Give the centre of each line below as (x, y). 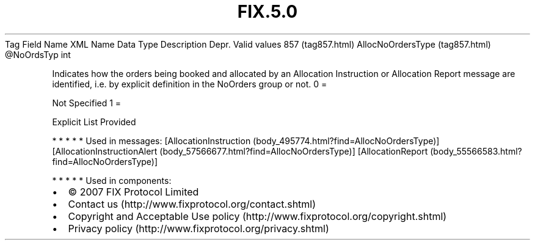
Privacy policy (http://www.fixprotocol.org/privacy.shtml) (198, 228)
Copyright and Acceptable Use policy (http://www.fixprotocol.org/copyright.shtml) (257, 216)
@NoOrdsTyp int (38, 54)
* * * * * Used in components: (112, 180)
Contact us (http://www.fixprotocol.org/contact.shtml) (192, 204)
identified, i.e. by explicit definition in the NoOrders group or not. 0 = (190, 84)
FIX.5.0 (267, 12)
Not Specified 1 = (87, 103)
